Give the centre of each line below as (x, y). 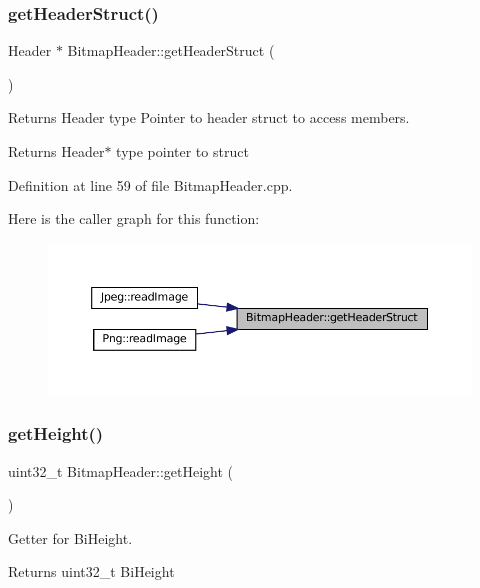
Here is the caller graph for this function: (134, 218)
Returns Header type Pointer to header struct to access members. (209, 117)
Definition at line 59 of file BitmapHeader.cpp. (150, 184)
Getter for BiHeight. (70, 537)
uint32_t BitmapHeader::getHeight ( (121, 470)
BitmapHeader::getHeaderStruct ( (171, 50)
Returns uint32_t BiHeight (91, 571)
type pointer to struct (182, 151)
